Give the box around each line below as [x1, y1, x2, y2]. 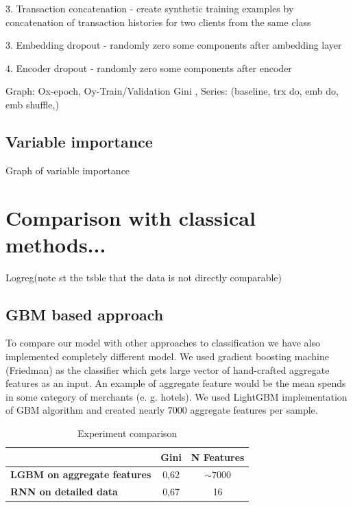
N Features [191, 449, 245, 464]
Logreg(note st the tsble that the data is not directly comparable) [5, 270, 282, 284]
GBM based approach [5, 303, 164, 325]
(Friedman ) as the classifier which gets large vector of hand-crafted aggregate [5, 362, 330, 377]
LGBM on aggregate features [10, 467, 151, 482]
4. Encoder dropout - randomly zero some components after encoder [5, 60, 292, 75]
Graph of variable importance [5, 163, 130, 177]
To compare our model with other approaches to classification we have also [5, 335, 320, 350]
